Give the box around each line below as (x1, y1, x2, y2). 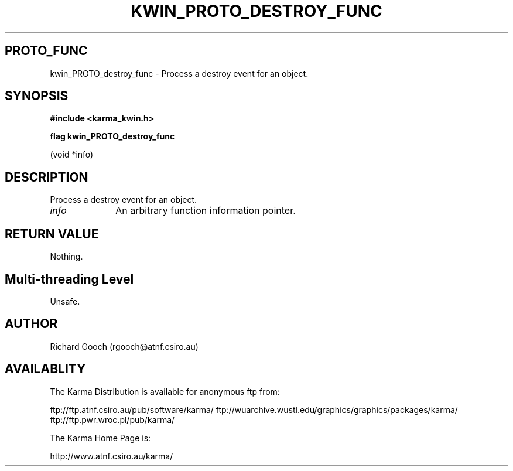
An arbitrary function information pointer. (115, 204, 296, 217)
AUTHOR (5, 316, 58, 332)
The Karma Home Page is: (50, 432, 151, 443)
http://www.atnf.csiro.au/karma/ (50, 450, 173, 461)
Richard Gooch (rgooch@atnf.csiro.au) (50, 341, 199, 351)
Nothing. (50, 251, 83, 262)
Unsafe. (50, 296, 80, 306)
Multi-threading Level (5, 271, 134, 286)
